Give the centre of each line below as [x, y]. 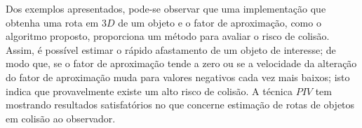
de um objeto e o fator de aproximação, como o [220, 22]
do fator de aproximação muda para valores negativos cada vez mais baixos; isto [178, 77]
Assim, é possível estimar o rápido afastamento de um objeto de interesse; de [171, 49]
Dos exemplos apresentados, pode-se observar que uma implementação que [166, 8]
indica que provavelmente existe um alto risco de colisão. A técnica [149, 91]
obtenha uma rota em [52, 22]
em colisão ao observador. [61, 118]
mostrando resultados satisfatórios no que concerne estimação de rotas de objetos [180, 105]
